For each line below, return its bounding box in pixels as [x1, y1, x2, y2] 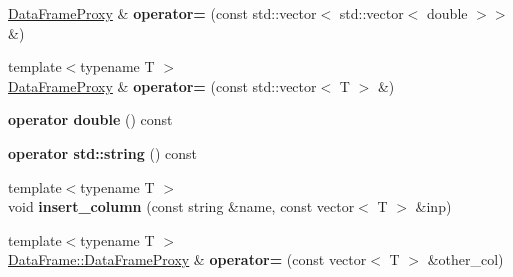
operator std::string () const [8, 142, 197, 163]
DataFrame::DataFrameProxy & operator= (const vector [8, 249, 367, 270]
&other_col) [427, 249, 504, 270]
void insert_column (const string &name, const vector [8, 196, 355, 217]
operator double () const [8, 109, 173, 130]
